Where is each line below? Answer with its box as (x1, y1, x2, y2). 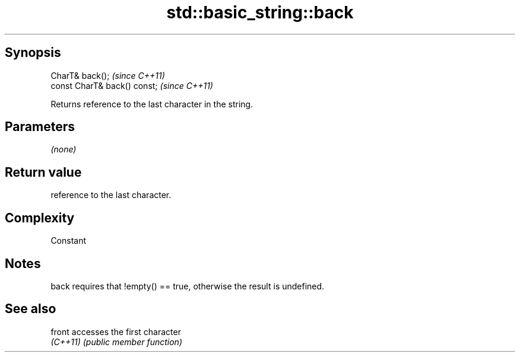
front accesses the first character (50, 326, 181, 337)
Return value (5, 164, 82, 180)
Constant (50, 235, 87, 246)
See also (5, 301, 56, 317)
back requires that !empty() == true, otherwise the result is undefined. (50, 280, 325, 291)
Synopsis (5, 45, 61, 60)
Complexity (5, 210, 75, 225)
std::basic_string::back (166, 2, 354, 23)
